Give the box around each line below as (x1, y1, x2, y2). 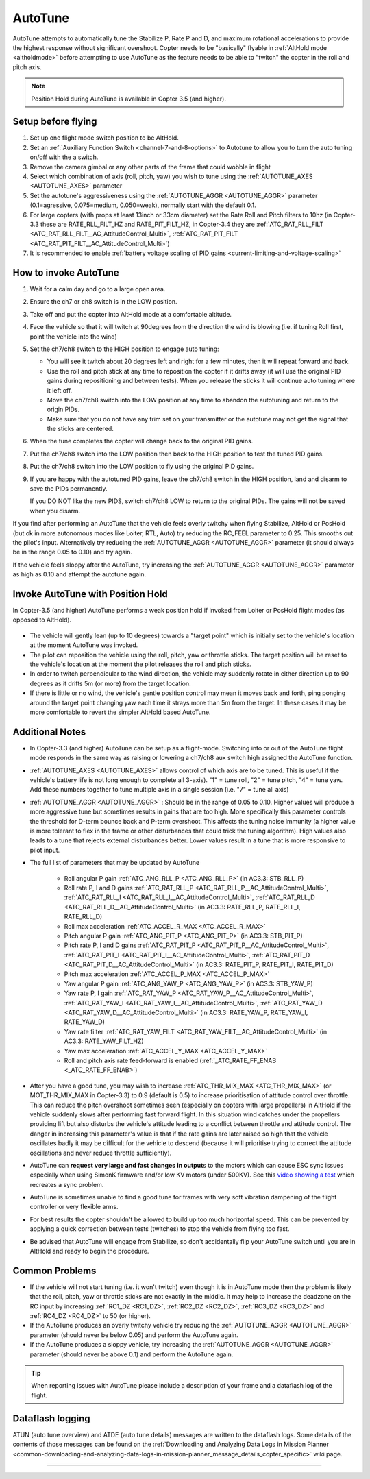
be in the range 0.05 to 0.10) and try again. (12, 548, 133, 557)
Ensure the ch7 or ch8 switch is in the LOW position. (29, 297, 177, 306)
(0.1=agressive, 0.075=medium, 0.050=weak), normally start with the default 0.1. (29, 201, 256, 209)
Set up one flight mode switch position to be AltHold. (29, 134, 180, 142)
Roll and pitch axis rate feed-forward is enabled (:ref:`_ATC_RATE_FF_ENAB (64, 1056, 277, 1064)
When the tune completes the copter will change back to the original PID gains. (29, 437, 254, 445)
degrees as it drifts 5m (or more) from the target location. (29, 679, 191, 687)
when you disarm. (29, 506, 81, 515)
